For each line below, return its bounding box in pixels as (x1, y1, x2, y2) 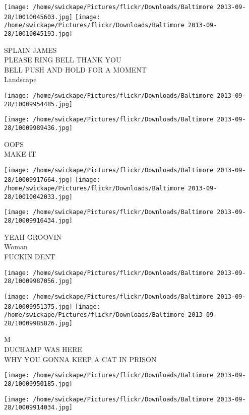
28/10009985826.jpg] (4, 319, 73, 327)
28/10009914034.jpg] (4, 404, 73, 411)
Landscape (4, 74, 37, 85)
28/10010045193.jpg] (4, 30, 73, 37)
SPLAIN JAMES (4, 44, 57, 55)
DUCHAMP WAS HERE (4, 344, 82, 355)
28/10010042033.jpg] (4, 193, 73, 200)
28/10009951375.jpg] (4, 303, 73, 310)
